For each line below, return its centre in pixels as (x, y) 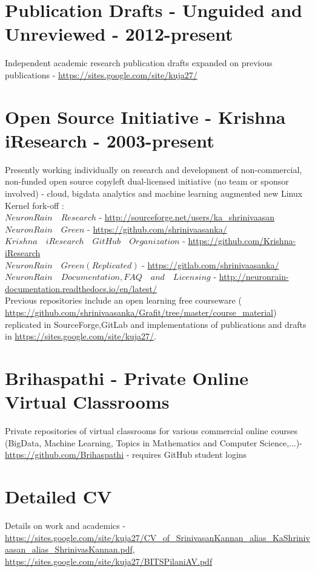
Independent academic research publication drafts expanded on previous (139, 63)
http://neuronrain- (254, 277)
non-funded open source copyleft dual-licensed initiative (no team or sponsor (147, 181)
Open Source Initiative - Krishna (145, 116)
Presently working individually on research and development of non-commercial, (154, 169)
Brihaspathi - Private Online (127, 377)
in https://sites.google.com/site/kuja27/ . (81, 336)
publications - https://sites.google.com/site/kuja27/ (101, 74)
